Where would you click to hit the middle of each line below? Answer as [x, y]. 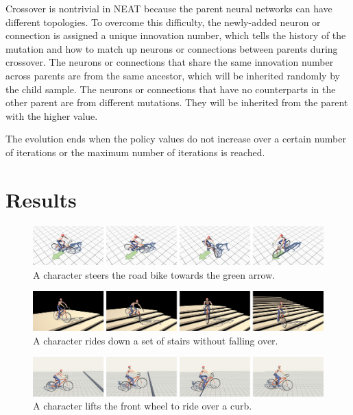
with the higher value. [52, 115]
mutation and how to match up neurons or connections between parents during [172, 48]
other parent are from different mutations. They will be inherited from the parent [177, 102]
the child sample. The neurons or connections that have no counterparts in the [171, 89]
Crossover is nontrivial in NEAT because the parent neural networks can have [169, 8]
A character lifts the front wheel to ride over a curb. [143, 406]
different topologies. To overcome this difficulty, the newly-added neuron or [163, 22]
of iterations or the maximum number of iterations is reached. [135, 152]
